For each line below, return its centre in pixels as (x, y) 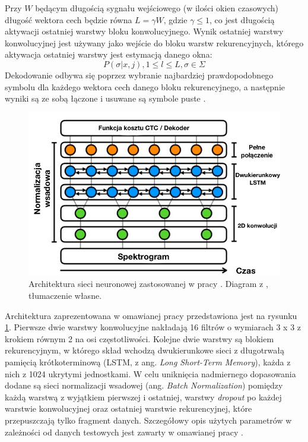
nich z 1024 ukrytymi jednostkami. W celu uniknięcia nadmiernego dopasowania (150, 373)
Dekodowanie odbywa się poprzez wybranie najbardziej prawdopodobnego (139, 75)
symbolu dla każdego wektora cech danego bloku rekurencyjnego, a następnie (145, 86)
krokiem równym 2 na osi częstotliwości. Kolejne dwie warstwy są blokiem (139, 338)
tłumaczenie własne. (65, 296)
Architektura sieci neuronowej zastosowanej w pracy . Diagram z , (148, 284)
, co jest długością (242, 19)
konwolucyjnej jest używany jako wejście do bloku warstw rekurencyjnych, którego (154, 42)
